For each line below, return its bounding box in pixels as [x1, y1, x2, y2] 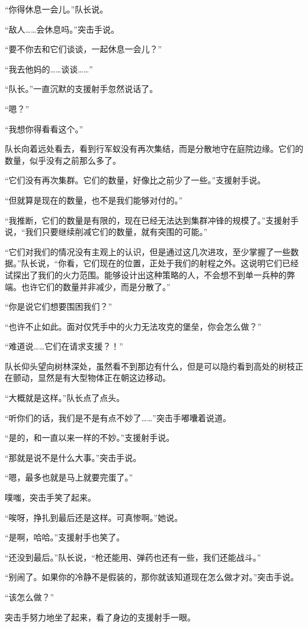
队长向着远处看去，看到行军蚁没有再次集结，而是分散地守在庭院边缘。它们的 [5, 142, 303, 155]
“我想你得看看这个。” [5, 122, 84, 135]
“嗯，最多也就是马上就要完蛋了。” [5, 471, 133, 483]
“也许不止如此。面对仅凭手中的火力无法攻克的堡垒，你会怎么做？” [5, 320, 262, 332]
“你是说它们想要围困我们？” [5, 300, 113, 313]
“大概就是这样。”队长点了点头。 [5, 392, 125, 404]
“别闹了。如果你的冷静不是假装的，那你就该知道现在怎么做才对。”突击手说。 [5, 571, 299, 583]
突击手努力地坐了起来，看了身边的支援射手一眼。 [5, 610, 195, 623]
